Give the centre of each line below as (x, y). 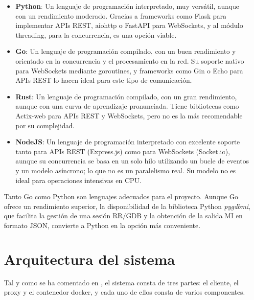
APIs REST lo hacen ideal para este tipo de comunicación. (104, 80)
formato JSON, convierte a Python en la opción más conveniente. (102, 225)
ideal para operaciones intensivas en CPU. (78, 180)
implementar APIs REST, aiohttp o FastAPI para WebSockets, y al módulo (129, 25)
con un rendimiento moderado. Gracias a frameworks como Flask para (121, 15)
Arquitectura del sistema (90, 259)
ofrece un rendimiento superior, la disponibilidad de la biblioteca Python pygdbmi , (127, 206)
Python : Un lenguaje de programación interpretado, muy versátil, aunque (127, 6)
